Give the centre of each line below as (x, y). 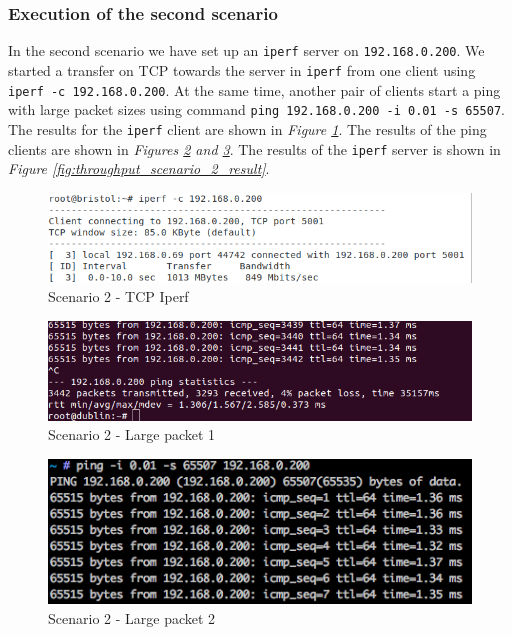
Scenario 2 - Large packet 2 (132, 617)
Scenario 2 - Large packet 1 (132, 434)
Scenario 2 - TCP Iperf (118, 296)
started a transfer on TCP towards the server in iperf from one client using (242, 69)
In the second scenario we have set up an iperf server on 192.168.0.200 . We (246, 50)
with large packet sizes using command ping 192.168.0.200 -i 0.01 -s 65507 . (256, 109)
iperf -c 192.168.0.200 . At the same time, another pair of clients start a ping (254, 89)
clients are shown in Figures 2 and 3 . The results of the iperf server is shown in (254, 148)
